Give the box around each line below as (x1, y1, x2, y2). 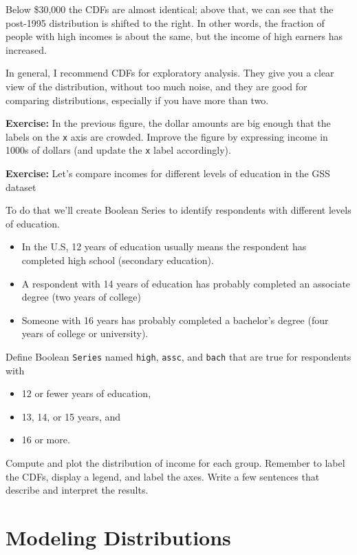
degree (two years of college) (21, 290, 141, 304)
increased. (6, 42, 47, 57)
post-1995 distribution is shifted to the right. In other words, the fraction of (6, 15, 325, 30)
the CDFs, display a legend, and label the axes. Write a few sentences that (6, 469, 320, 483)
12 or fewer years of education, (21, 386, 151, 401)
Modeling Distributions (6, 523, 231, 551)
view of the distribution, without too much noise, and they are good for (6, 79, 307, 93)
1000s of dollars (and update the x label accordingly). (6, 143, 231, 157)
